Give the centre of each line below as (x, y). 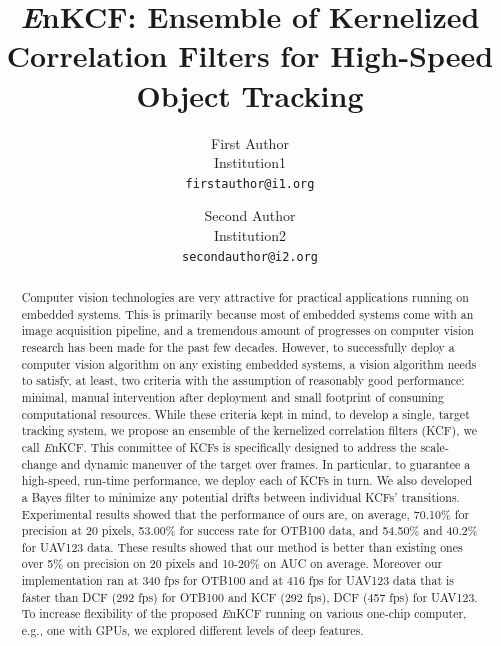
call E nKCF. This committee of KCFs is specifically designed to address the (219, 446)
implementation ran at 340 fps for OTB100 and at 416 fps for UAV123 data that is (237, 580)
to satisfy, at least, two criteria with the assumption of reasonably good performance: (243, 380)
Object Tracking (250, 94)
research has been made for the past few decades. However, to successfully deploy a (238, 346)
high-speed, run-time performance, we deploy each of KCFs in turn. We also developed (247, 480)
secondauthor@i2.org (250, 256)
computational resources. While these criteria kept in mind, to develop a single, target (245, 413)
